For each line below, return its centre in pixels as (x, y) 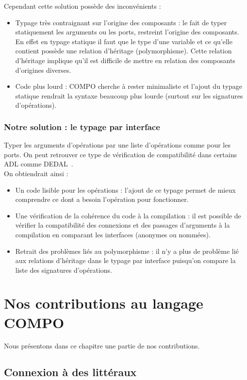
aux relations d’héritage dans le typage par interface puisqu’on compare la (125, 260)
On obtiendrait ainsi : (36, 173)
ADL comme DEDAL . (39, 164)
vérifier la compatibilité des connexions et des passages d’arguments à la (123, 225)
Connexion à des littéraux (70, 372)
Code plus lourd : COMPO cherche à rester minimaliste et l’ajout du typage (129, 86)
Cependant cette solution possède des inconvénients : (82, 6)
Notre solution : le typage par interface (82, 126)
